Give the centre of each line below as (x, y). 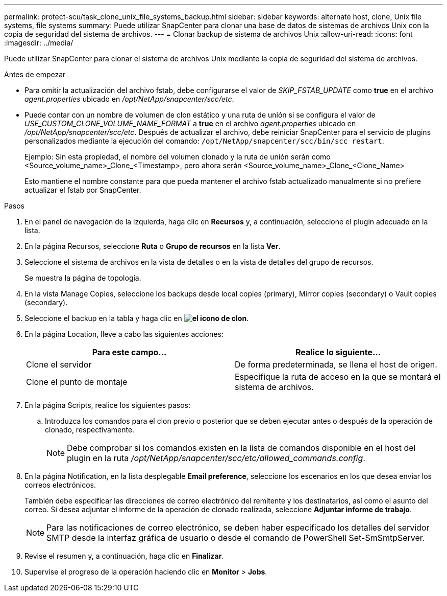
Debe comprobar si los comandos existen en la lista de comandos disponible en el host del (241, 448)
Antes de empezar (35, 74)
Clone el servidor (59, 364)
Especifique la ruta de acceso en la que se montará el (338, 377)
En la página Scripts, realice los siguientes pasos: (107, 405)
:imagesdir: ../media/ (39, 43)
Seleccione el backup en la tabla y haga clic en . (137, 318)
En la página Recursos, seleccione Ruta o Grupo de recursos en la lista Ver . (153, 246)
